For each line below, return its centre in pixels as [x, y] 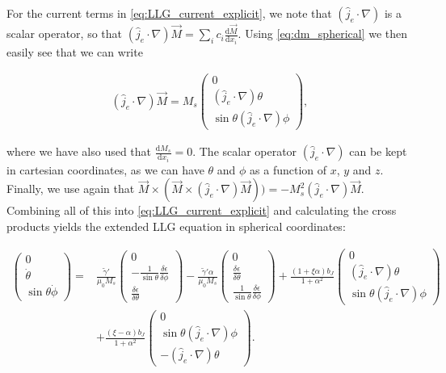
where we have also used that [79, 151]
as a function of [288, 169]
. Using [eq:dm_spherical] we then [323, 34]
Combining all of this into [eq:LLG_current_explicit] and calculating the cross [202, 210]
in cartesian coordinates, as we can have [105, 169]
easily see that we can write [75, 51]
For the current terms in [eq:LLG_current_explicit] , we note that [169, 13]
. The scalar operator [245, 151]
